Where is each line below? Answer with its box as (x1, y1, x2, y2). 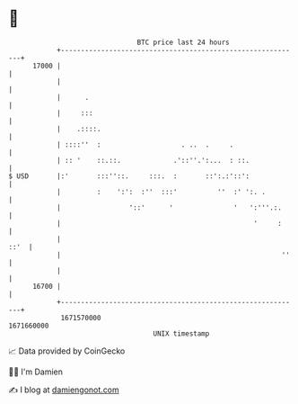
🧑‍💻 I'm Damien (8, 366, 64, 377)
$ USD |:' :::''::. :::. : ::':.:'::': (8, 171, 250, 181)
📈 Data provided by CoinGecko (8, 346, 126, 356)
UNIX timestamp (153, 328, 210, 338)
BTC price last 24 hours (136, 38, 230, 47)
